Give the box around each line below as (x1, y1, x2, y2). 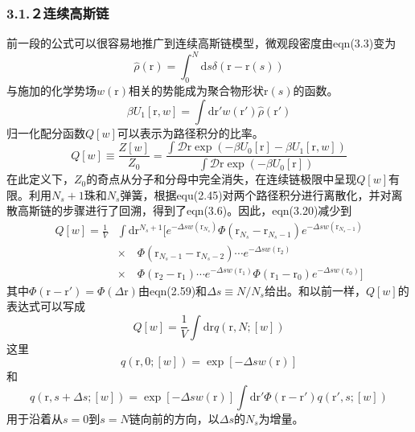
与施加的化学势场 (6, 82, 97, 99)
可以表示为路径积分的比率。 (117, 124, 264, 141)
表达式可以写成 (6, 298, 85, 315)
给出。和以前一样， (264, 282, 366, 298)
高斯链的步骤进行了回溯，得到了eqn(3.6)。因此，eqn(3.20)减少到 (17, 202, 352, 219)
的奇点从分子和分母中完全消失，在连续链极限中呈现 (86, 171, 357, 187)
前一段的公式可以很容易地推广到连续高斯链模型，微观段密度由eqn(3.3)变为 (6, 35, 397, 51)
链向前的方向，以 (129, 409, 220, 426)
